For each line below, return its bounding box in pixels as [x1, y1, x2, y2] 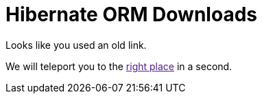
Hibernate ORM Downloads [5, 3, 257, 26]
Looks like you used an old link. [5, 38, 147, 51]
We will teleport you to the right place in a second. [5, 60, 233, 72]
